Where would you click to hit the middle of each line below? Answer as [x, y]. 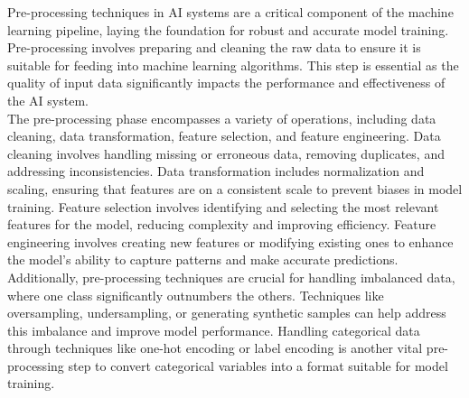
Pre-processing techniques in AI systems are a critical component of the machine [230, 12]
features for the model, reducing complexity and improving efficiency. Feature [222, 224]
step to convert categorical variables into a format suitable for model [258, 365]
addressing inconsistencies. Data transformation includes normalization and [216, 171]
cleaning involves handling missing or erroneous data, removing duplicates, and [226, 153]
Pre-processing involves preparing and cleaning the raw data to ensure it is [214, 47]
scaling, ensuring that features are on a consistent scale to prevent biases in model [235, 188]
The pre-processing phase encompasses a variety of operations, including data [222, 118]
